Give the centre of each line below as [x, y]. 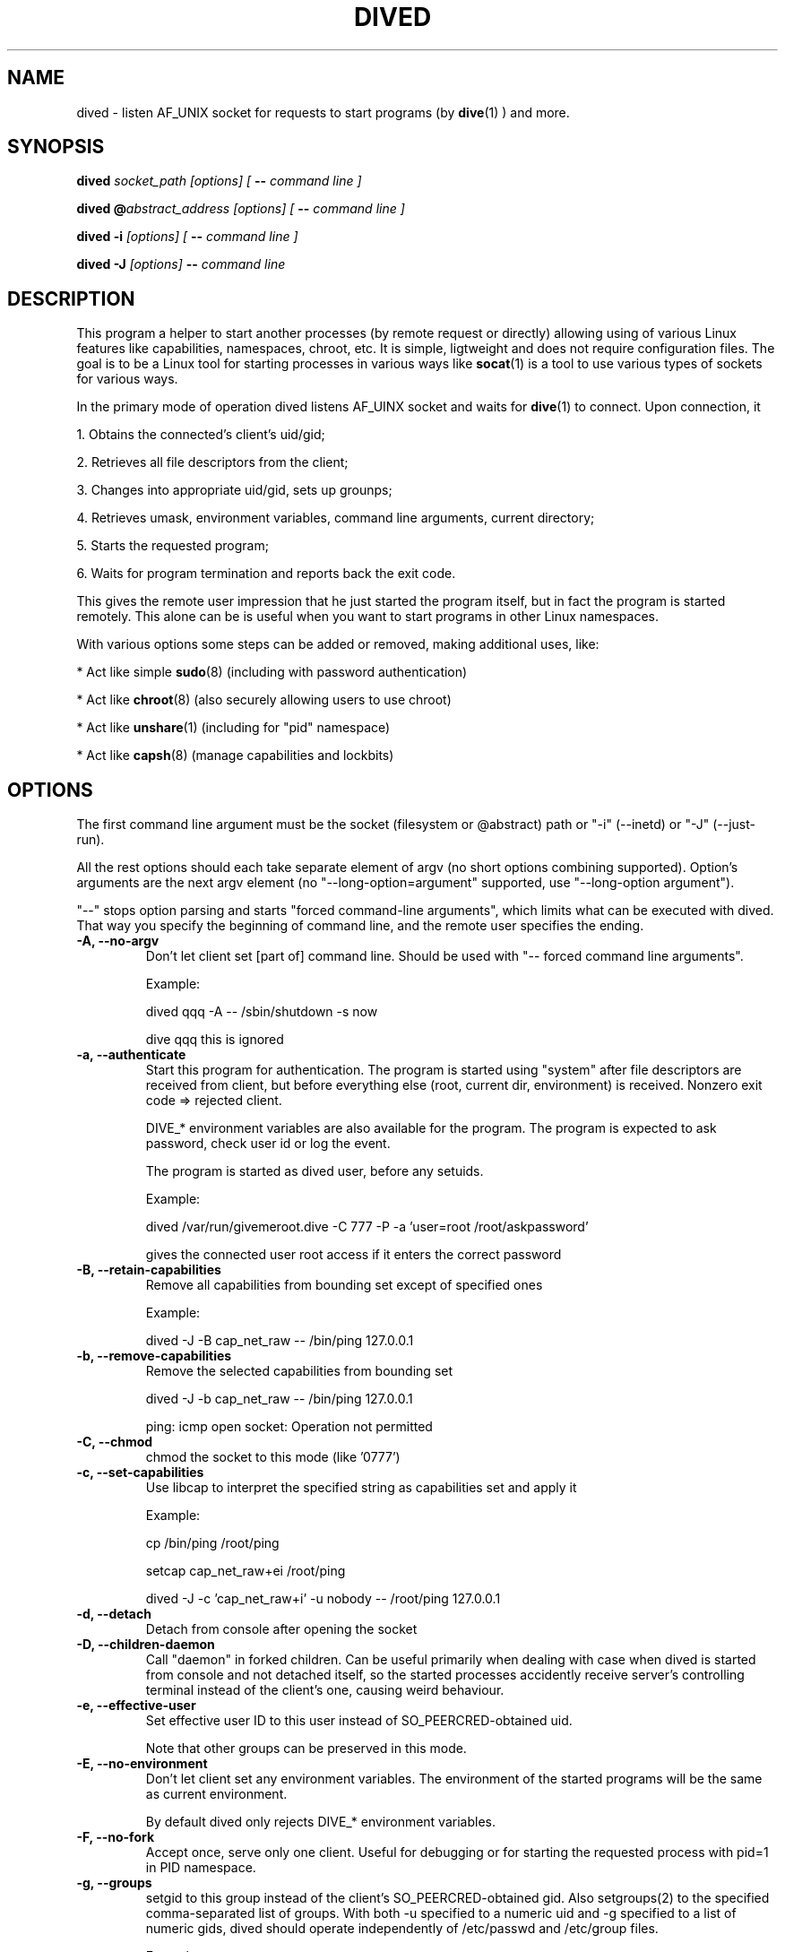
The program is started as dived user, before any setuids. [315, 1171]
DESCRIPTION [71, 298]
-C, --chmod [115, 1442]
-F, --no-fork [116, 1837]
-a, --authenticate [131, 1055]
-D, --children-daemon [146, 1645]
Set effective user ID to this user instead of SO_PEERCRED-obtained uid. [359, 1721]
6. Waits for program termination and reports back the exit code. [266, 574]
